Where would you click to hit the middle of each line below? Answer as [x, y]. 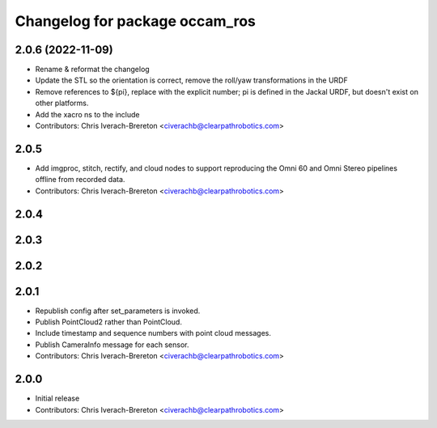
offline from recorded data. [80, 180]
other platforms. [62, 103]
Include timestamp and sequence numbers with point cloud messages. [153, 333]
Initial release [57, 398]
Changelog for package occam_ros [136, 21]
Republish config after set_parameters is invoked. [118, 311]
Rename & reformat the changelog [92, 70]
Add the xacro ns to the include [87, 114]
